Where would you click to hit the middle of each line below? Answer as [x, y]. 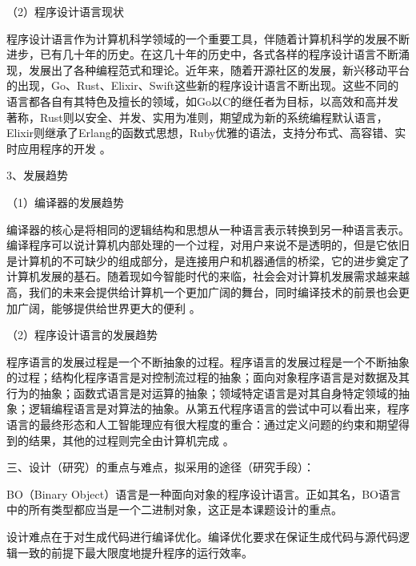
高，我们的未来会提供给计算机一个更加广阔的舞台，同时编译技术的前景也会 [202, 291]
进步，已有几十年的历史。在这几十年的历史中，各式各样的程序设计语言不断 [202, 54]
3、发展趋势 [37, 175]
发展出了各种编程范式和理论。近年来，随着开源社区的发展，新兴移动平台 [219, 69]
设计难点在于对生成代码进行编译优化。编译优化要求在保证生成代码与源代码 [202, 537]
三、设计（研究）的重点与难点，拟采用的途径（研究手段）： [160, 467]
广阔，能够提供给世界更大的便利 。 [109, 307]
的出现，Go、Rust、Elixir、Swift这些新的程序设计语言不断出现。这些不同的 [203, 85]
